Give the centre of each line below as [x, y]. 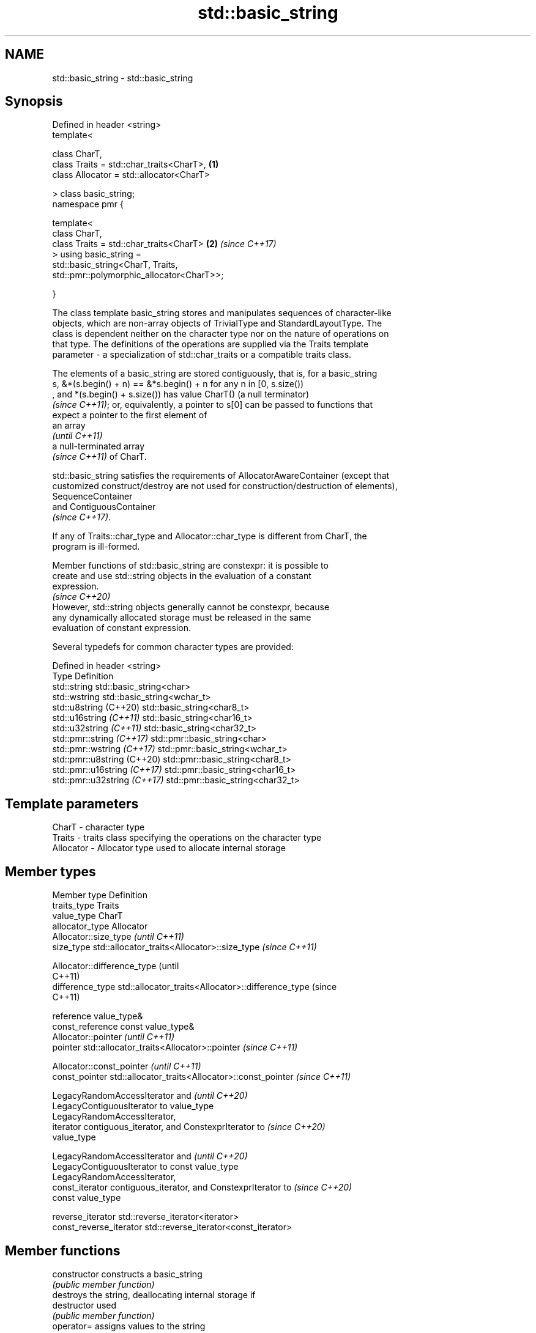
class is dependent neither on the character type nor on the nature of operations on [221, 334]
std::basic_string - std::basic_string [123, 78]
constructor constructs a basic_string [127, 1274]
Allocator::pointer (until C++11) [114, 1037]
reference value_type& [98, 1016]
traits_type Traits [86, 906]
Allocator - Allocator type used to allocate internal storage [169, 848]
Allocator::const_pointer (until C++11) [127, 1066]
